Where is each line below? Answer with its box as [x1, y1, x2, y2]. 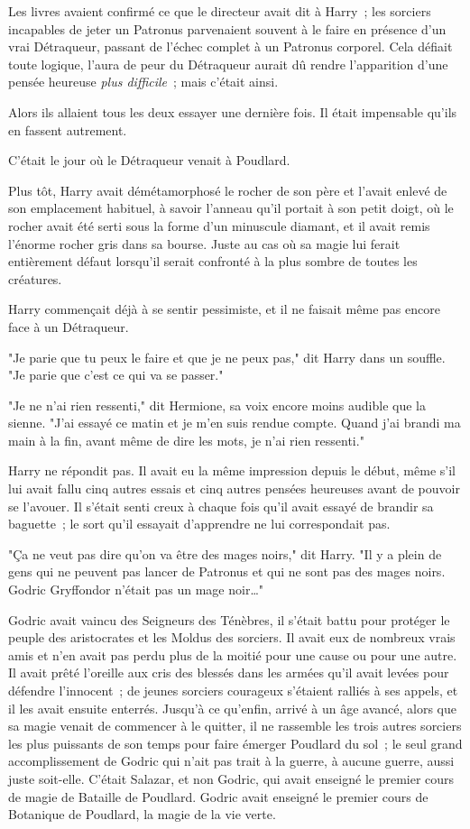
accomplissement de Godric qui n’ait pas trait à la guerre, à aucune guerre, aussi [8, 751, 455, 770]
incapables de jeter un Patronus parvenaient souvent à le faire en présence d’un [8, 19, 447, 38]
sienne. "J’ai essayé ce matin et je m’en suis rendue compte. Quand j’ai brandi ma [8, 413, 461, 432]
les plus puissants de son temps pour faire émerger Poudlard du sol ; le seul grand [8, 733, 463, 752]
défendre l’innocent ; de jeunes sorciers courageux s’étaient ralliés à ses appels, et [8, 681, 458, 699]
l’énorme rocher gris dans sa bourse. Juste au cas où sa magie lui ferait [8, 234, 401, 253]
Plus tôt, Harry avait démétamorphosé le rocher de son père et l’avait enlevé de [8, 180, 447, 199]
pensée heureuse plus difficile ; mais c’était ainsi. [8, 72, 279, 91]
